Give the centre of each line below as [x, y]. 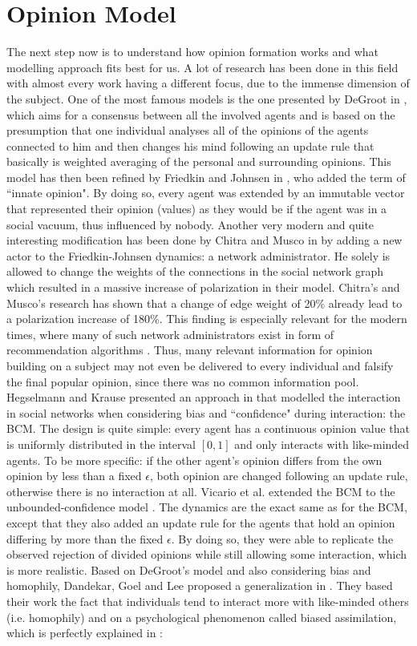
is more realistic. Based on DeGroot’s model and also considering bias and [189, 569]
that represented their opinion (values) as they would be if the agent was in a [197, 209]
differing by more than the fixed [85, 538]
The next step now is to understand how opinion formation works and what [193, 52]
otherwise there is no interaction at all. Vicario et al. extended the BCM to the [201, 491]
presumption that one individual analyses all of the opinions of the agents [188, 130]
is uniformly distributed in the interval [101, 444]
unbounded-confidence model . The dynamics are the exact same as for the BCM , [207, 507]
